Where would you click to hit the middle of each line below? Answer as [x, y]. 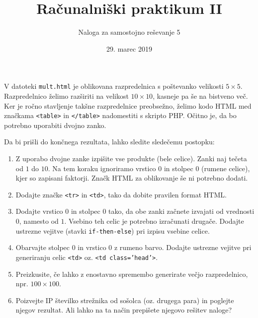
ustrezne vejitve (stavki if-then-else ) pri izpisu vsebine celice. [113, 230]
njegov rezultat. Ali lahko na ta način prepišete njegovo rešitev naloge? [124, 310]
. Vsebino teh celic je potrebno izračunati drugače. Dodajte [154, 221]
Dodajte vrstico [39, 211]
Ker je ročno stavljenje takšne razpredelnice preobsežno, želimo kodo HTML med [128, 105]
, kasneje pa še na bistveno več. [200, 95]
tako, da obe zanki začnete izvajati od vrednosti [181, 211]
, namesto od [39, 221]
